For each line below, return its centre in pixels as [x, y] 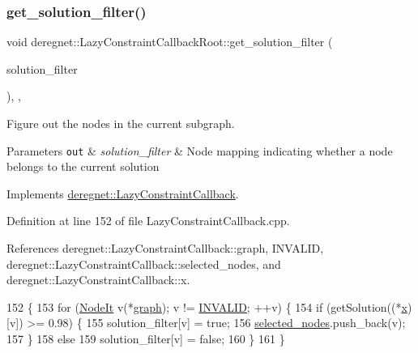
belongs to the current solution [83, 166]
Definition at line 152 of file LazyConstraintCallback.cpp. [148, 221]
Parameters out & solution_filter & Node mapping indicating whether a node [200, 150]
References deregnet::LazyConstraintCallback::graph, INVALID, [165, 248]
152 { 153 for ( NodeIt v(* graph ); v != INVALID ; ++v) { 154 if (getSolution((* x [207, 306]
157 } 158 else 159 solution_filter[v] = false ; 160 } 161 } [146, 338]
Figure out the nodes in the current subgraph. [121, 123]
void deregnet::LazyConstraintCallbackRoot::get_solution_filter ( [170, 42]
